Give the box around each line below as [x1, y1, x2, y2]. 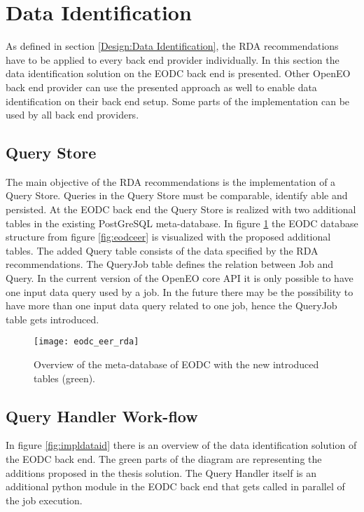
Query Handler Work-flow [6, 405, 198, 426]
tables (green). [34, 370, 96, 385]
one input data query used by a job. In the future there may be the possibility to [6, 284, 353, 299]
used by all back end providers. [6, 107, 139, 122]
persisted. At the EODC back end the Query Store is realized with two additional [6, 202, 356, 217]
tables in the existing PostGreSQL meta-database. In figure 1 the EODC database [6, 215, 358, 230]
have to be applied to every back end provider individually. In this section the [6, 52, 339, 67]
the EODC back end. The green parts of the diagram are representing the [6, 452, 322, 466]
